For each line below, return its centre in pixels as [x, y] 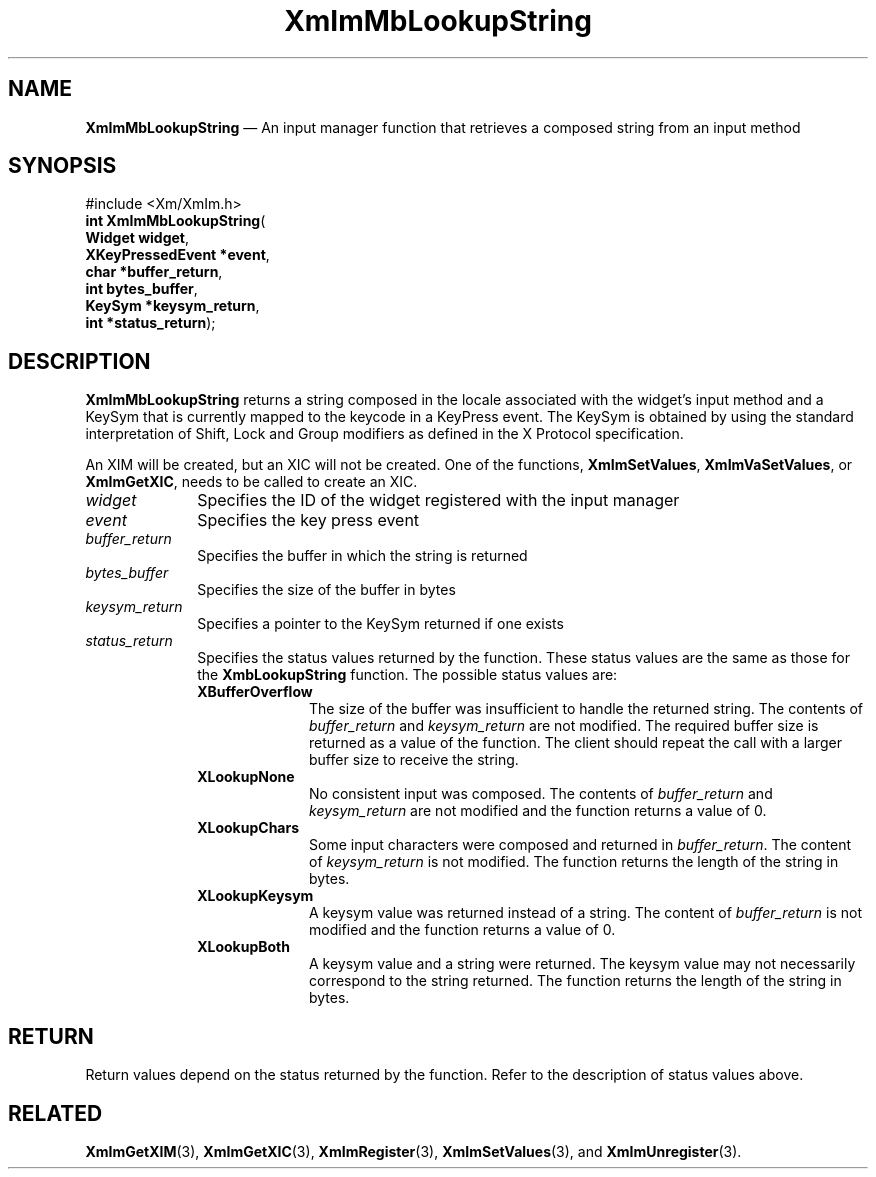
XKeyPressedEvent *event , [177, 255]
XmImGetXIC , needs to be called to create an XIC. [251, 482]
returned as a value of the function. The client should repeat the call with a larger [575, 743]
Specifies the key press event [308, 520]
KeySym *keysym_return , [172, 306]
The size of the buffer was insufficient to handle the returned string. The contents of [586, 709]
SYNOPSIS [62, 166]
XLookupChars [248, 828]
